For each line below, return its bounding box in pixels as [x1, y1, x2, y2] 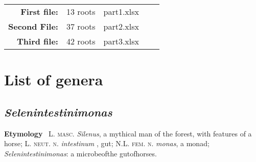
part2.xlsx [103, 20, 139, 32]
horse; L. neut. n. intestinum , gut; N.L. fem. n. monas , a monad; [4, 138, 210, 149]
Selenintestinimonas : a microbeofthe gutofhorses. [4, 148, 157, 158]
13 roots [66, 6, 96, 17]
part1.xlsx [103, 6, 139, 17]
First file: [20, 6, 58, 17]
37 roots [66, 20, 96, 32]
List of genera [4, 69, 103, 90]
